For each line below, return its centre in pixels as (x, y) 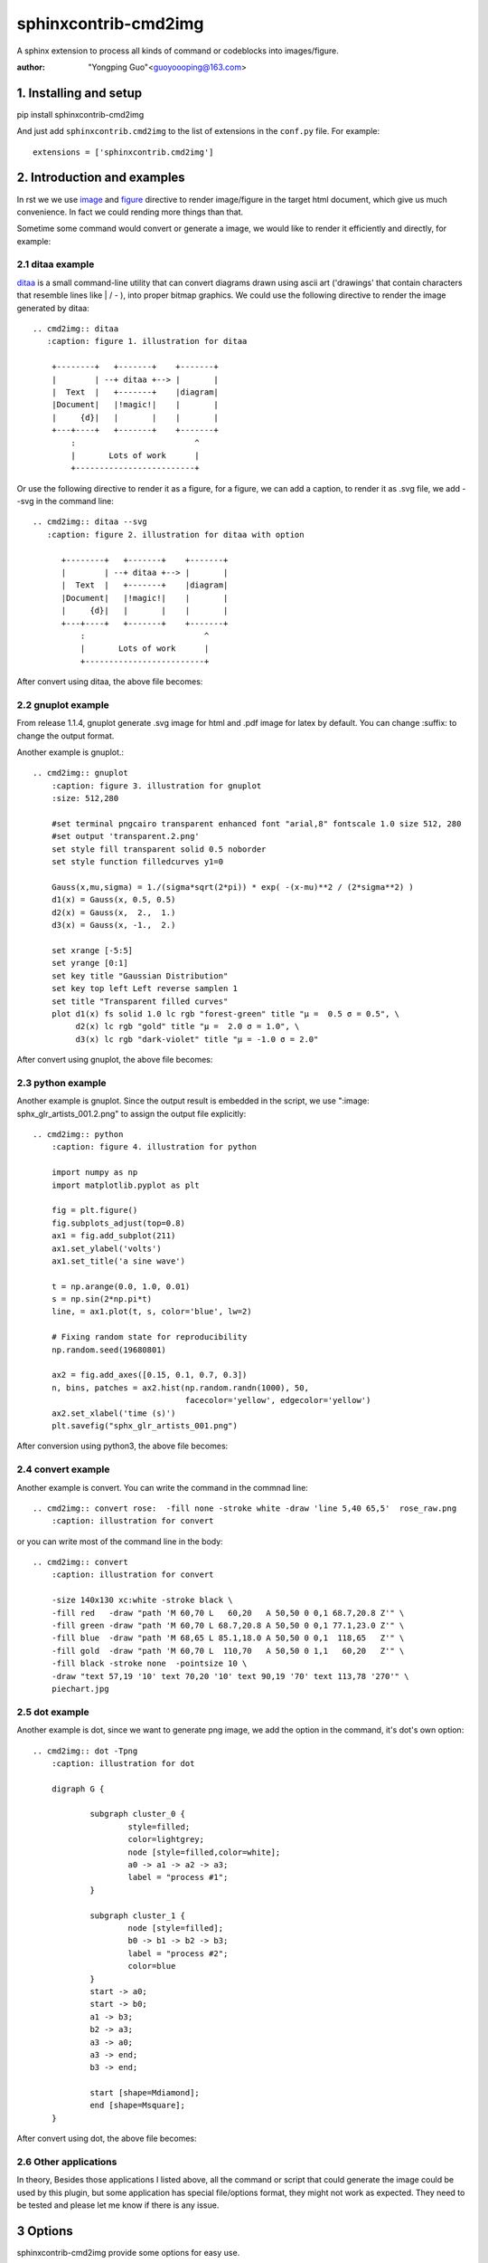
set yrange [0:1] (89, 963)
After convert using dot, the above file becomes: (107, 2139)
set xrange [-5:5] (92, 950)
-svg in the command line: (66, 501)
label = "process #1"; (178, 1877)
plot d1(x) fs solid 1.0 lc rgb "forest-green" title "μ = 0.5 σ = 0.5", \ (225, 1013)
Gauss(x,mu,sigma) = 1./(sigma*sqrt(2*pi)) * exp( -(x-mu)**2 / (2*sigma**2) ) (233, 887)
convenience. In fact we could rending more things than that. (130, 212)
